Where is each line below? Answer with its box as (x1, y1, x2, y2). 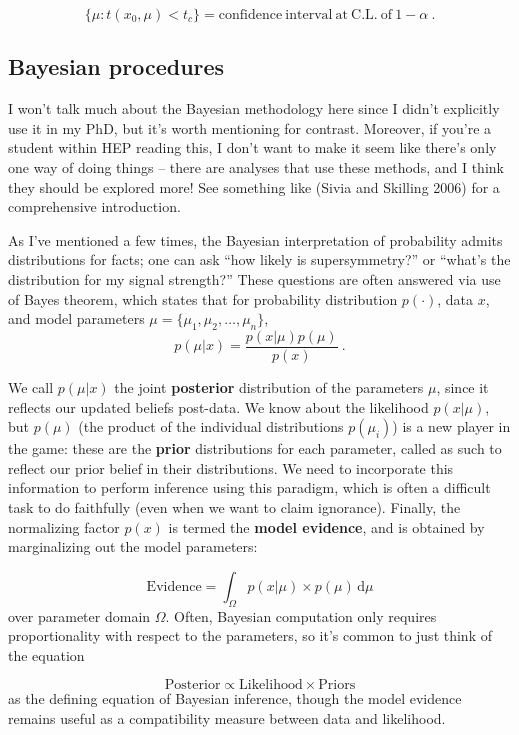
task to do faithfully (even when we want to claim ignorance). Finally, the (8, 496, 461, 517)
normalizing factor (8, 516, 120, 537)
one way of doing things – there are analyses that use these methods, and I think (8, 156, 504, 177)
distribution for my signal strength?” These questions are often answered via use (8, 268, 501, 289)
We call (8, 377, 54, 397)
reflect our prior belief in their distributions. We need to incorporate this (8, 457, 454, 478)
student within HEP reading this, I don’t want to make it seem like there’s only (8, 137, 497, 158)
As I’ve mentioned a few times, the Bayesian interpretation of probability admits (8, 229, 503, 250)
